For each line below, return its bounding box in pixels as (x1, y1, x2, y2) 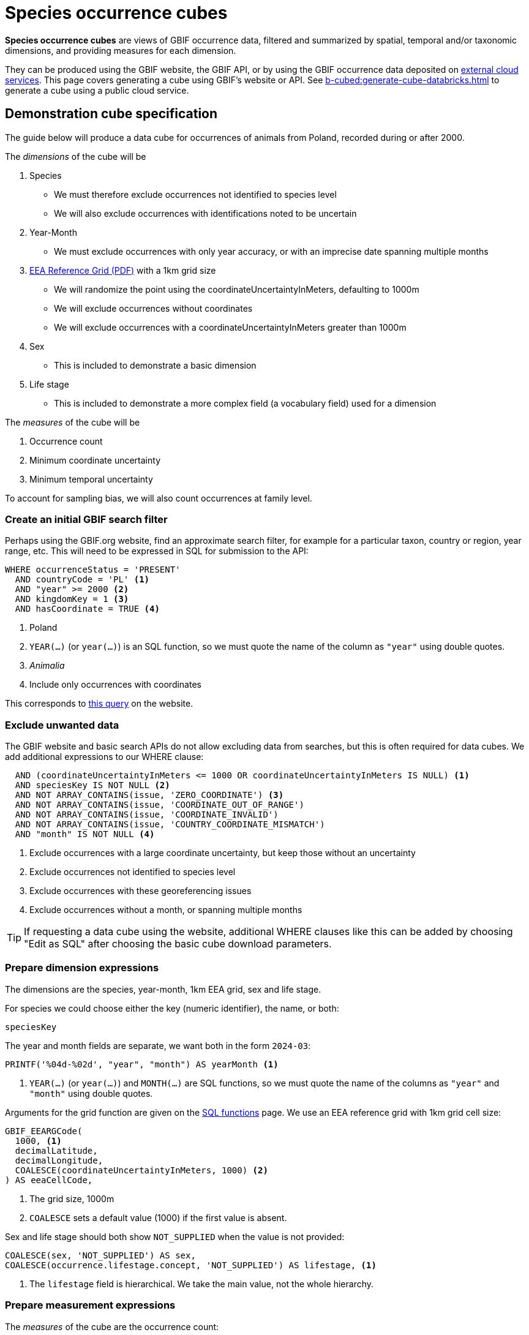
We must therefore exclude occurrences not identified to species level (54, 189, 337, 200)
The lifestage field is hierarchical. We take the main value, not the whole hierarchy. (29, 1278, 374, 1289)
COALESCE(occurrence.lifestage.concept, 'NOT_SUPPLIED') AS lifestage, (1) (5, 1260, 377, 1270)
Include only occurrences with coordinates (29, 679, 201, 690)
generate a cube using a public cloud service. (5, 85, 189, 96)
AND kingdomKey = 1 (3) (15, 594, 129, 604)
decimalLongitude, (15, 1155, 103, 1165)
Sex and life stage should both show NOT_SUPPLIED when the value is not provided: (5, 1231, 345, 1242)
